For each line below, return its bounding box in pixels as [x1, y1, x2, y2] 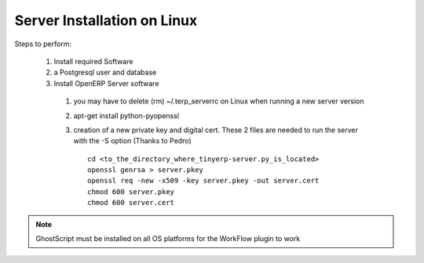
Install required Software [53, 56, 133, 66]
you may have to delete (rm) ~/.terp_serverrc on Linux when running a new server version [73, 96, 364, 106]
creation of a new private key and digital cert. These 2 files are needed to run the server [73, 125, 359, 135]
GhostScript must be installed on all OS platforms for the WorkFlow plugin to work [35, 234, 301, 243]
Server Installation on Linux [14, 12, 198, 29]
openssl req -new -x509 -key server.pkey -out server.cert [87, 176, 320, 186]
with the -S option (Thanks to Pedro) [73, 136, 192, 146]
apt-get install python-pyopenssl [73, 110, 180, 121]
